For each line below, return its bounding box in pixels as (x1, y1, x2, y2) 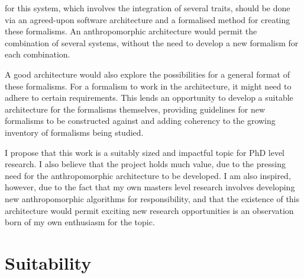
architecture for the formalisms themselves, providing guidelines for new (5, 103, 266, 115)
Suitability (5, 250, 92, 274)
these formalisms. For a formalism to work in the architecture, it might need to (5, 79, 292, 92)
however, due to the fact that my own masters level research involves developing (5, 181, 295, 193)
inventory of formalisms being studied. (5, 126, 144, 138)
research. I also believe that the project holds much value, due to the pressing (5, 158, 286, 170)
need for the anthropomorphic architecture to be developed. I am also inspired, (5, 169, 291, 181)
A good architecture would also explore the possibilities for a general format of (5, 68, 290, 80)
